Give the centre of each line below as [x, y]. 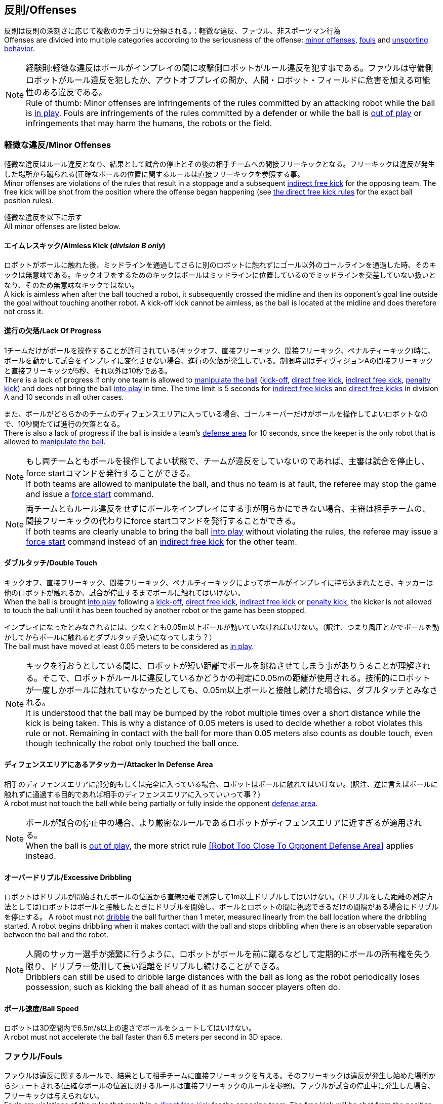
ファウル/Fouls [33, 1056]
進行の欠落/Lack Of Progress [53, 331]
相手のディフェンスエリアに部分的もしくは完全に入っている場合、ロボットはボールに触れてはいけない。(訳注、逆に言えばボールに [221, 784]
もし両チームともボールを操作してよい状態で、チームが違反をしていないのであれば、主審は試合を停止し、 [228, 461]
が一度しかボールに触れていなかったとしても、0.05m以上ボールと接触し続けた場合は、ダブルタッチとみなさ [232, 690]
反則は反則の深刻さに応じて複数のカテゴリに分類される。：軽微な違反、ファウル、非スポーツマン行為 [172, 31]
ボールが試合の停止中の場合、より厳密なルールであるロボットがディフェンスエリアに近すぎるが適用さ [220, 823]
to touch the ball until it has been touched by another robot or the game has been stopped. [155, 610]
